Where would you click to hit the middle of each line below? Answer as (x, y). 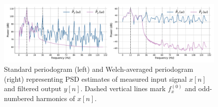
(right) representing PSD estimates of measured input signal (95, 79)
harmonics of (55, 98)
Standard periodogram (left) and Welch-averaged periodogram (99, 69)
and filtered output (33, 88)
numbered (19, 98)
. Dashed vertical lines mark (123, 88)
